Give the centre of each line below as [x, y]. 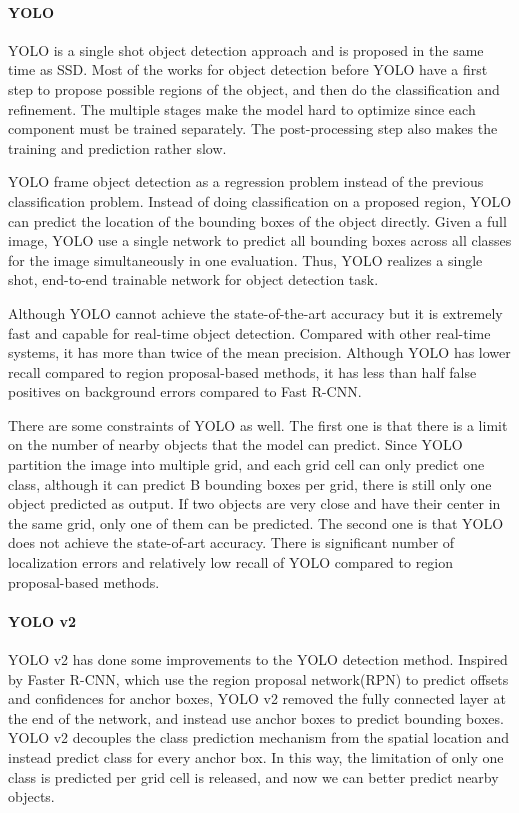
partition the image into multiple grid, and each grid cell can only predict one [246, 464]
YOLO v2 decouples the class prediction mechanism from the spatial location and [259, 737]
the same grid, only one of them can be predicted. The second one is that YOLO [256, 522]
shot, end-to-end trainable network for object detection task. [193, 279]
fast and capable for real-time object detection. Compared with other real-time [249, 332]
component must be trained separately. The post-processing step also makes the [253, 128]
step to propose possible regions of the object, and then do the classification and [254, 88]
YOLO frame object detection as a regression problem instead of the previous [246, 181]
